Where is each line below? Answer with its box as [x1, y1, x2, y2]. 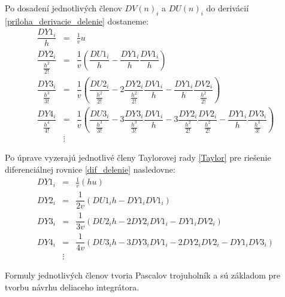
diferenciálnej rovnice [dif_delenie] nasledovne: [5, 163, 175, 176]
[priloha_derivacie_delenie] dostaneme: [5, 14, 149, 27]
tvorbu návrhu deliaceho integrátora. [5, 280, 140, 293]
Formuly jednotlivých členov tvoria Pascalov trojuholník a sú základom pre [5, 269, 281, 281]
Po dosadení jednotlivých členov [5, 2, 122, 14]
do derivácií [206, 2, 249, 14]
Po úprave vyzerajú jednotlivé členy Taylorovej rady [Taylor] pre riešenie [5, 151, 271, 164]
